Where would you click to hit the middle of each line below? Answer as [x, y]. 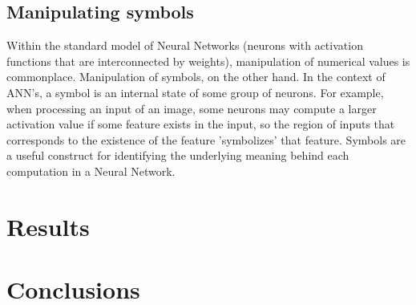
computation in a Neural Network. [91, 171]
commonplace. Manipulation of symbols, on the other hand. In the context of [196, 77]
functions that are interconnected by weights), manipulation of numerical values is [208, 61]
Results [48, 226]
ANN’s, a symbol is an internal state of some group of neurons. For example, [195, 92]
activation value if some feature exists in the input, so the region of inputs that [201, 124]
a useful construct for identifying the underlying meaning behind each [178, 155]
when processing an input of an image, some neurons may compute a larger [192, 108]
